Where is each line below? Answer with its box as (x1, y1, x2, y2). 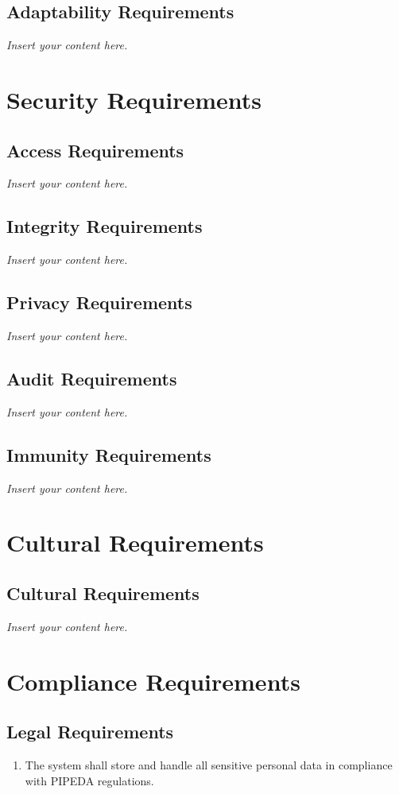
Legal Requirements (6, 719, 174, 744)
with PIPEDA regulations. (25, 772, 154, 788)
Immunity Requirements (6, 442, 211, 467)
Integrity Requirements (6, 214, 203, 238)
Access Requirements (6, 137, 184, 162)
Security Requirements (6, 83, 261, 115)
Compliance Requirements (6, 664, 300, 697)
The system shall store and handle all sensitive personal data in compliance (25, 756, 393, 773)
